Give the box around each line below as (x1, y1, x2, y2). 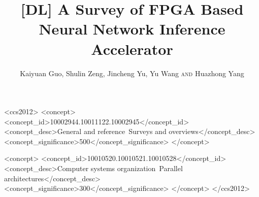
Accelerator (91, 38, 173, 59)
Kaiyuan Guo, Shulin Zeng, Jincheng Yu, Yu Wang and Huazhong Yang (20, 68, 244, 78)
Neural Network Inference (39, 18, 225, 39)
